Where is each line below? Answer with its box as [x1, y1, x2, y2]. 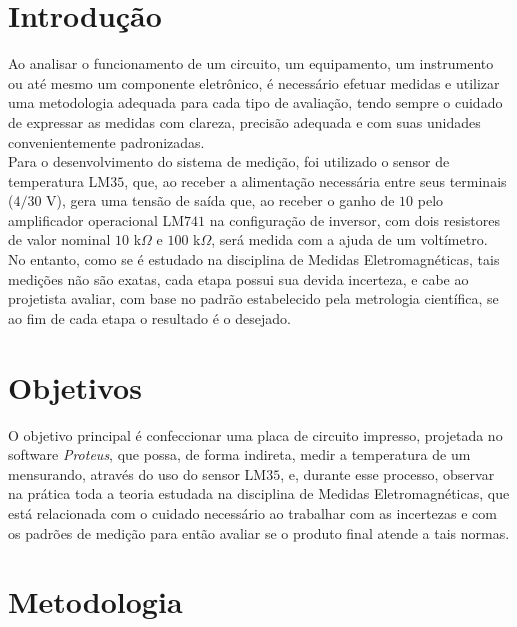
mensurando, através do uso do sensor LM [8, 463, 267, 484]
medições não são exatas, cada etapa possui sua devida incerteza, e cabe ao [8, 268, 469, 289]
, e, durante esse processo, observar [280, 463, 495, 484]
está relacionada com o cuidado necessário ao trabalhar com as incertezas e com [8, 502, 497, 523]
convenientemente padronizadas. [8, 131, 205, 152]
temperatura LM [8, 170, 111, 191]
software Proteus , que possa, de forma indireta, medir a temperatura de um [8, 444, 471, 465]
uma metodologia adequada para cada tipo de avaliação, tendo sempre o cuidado [8, 92, 503, 113]
